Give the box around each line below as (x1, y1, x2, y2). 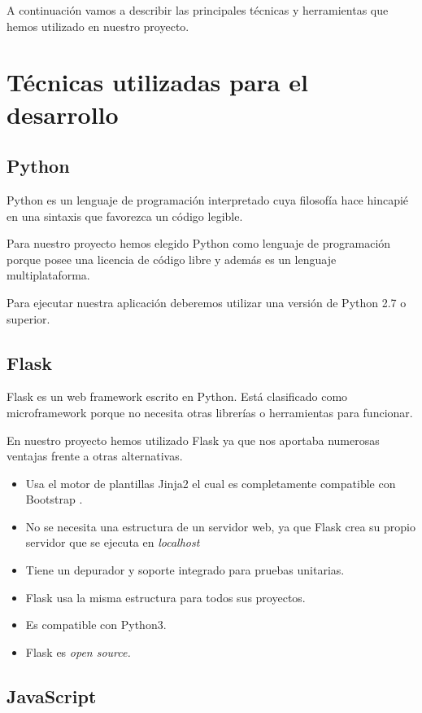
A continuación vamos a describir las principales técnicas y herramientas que (7, 2, 389, 18)
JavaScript (7, 683, 97, 708)
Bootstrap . (25, 491, 83, 508)
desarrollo (7, 97, 119, 130)
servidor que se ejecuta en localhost (25, 534, 200, 551)
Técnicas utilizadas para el (7, 65, 308, 99)
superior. (7, 310, 50, 327)
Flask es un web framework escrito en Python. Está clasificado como (7, 388, 348, 405)
